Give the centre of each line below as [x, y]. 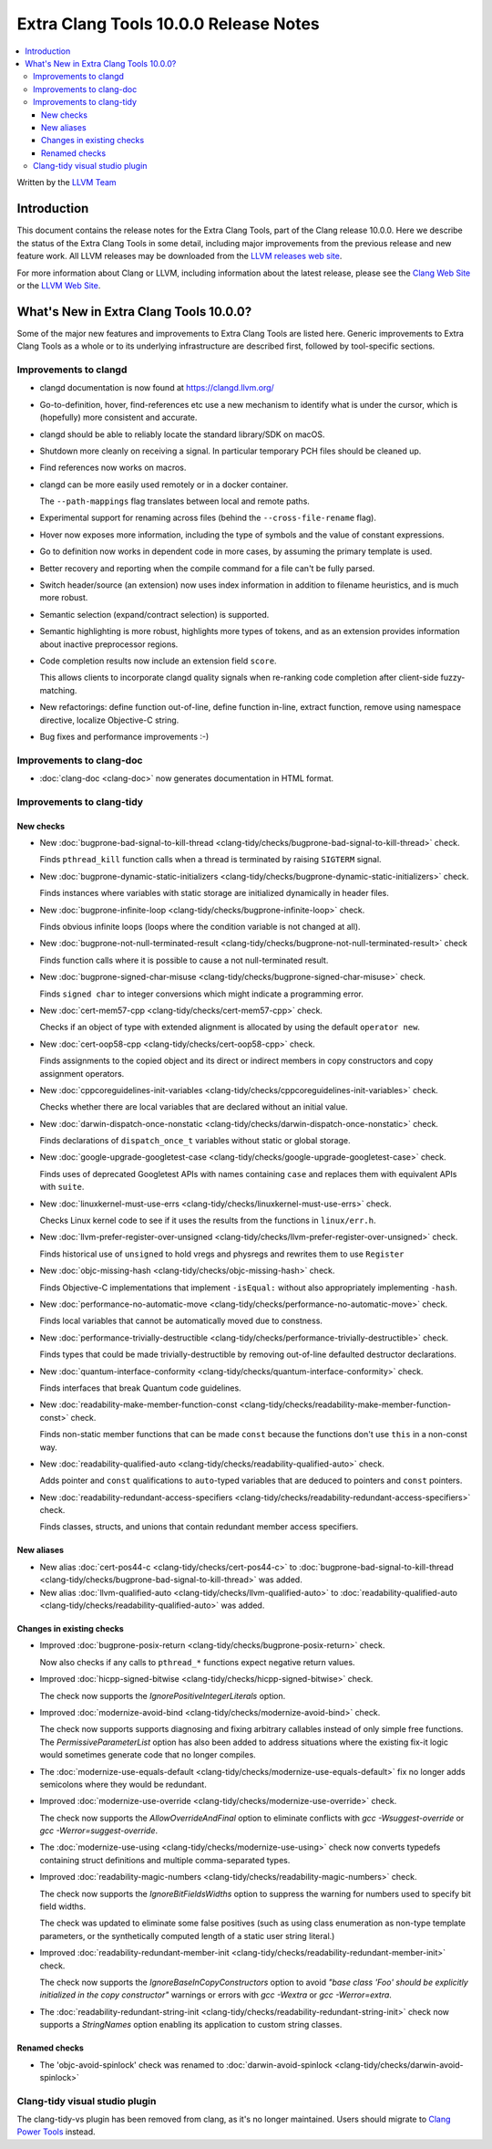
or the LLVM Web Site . [59, 285]
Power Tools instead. [56, 2132]
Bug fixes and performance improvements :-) [124, 736]
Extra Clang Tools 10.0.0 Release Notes [169, 24]
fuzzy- [453, 678]
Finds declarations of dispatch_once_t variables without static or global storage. [195, 1141]
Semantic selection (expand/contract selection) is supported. [154, 614]
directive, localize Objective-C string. [109, 720]
